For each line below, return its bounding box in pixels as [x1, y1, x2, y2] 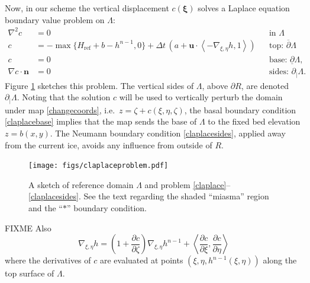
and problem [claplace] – [144, 178, 231, 190]
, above [202, 79, 228, 91]
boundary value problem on [5, 13, 105, 26]
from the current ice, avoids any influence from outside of [5, 138, 212, 151]
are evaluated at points [99, 254, 183, 266]
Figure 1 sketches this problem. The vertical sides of [5, 79, 194, 91]
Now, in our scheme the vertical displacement [5, 2, 169, 14]
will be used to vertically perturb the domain [119, 91, 283, 103]
